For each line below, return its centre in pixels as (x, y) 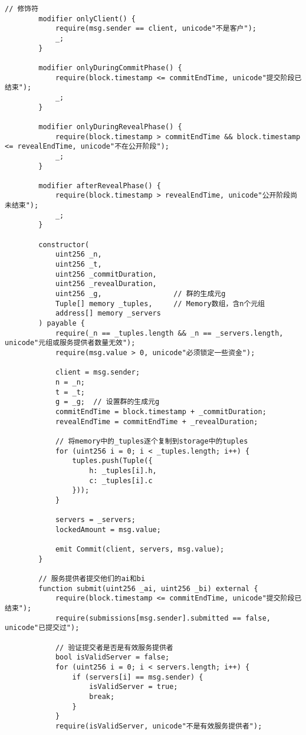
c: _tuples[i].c (121, 480)
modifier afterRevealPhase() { (100, 186)
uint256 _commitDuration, (106, 274)
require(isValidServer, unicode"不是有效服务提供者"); (159, 726)
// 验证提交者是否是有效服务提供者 (114, 647)
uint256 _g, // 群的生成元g (140, 294)
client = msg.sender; (98, 373)
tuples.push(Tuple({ (112, 461)
